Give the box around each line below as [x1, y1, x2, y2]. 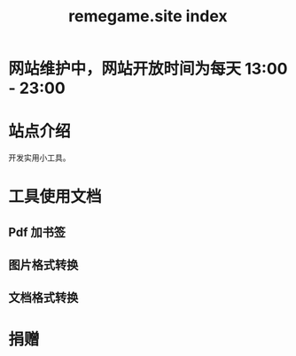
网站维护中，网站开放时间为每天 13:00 [8, 59, 288, 79]
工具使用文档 [8, 187, 103, 207]
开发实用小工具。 [8, 152, 71, 163]
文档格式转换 [8, 290, 79, 306]
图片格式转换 [8, 258, 79, 273]
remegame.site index [68, 6, 228, 27]
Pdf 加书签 [8, 224, 66, 240]
